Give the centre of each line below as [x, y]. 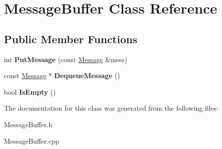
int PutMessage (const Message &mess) [66, 59]
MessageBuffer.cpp [32, 141]
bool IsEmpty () [30, 91]
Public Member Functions [71, 39]
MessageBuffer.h [28, 124]
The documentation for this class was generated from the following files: [111, 108]
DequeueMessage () [87, 75]
